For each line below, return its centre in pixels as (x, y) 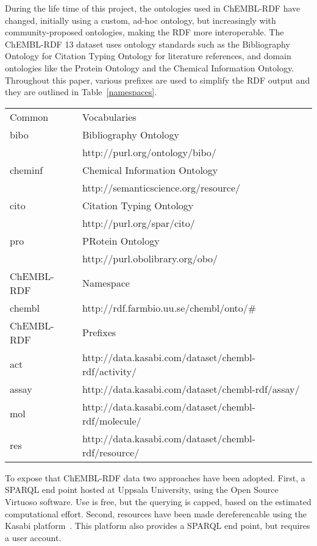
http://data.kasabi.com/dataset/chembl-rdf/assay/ (191, 389)
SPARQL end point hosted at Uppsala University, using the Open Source (142, 490)
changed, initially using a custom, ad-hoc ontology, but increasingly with (141, 20)
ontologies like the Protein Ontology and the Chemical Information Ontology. (150, 67)
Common (29, 117)
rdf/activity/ (109, 371)
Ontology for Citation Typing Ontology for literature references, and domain (148, 56)
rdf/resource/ (111, 452)
